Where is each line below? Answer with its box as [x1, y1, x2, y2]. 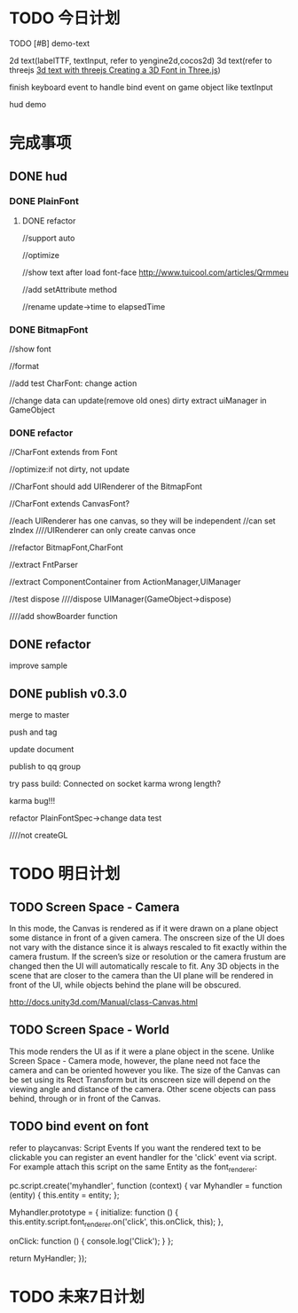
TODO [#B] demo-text [9, 37, 90, 49]
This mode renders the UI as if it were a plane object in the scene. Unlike [9, 1046, 275, 1057]
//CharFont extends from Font [9, 447, 118, 458]
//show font [9, 343, 51, 355]
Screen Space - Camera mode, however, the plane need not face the [9, 1055, 261, 1065]
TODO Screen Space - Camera [9, 900, 180, 915]
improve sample [9, 660, 68, 671]
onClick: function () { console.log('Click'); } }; [9, 1236, 174, 1246]
